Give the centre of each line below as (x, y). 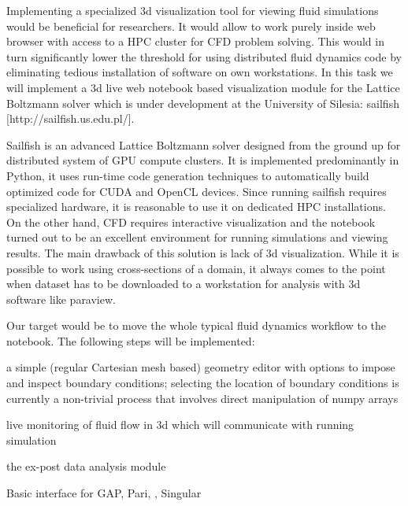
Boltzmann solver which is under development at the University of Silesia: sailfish (203, 103)
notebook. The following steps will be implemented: (131, 340)
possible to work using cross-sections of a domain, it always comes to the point (196, 268)
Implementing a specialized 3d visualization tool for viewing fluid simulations (193, 10)
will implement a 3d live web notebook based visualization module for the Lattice (203, 87)
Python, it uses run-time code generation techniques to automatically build (188, 175)
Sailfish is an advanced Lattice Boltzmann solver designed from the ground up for (204, 144)
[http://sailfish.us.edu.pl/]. (70, 118)
